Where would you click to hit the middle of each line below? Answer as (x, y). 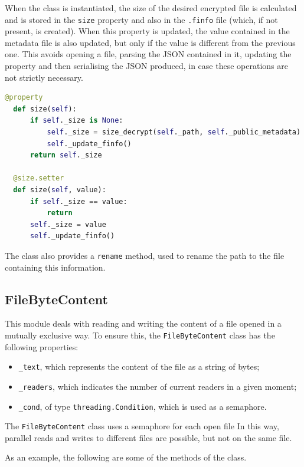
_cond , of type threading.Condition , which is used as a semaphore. (143, 406)
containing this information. (55, 267)
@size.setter (39, 178)
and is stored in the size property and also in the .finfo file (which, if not (141, 19)
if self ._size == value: (79, 201)
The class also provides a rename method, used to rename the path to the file (145, 255)
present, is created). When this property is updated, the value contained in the (147, 31)
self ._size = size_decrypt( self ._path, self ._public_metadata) (174, 132)
